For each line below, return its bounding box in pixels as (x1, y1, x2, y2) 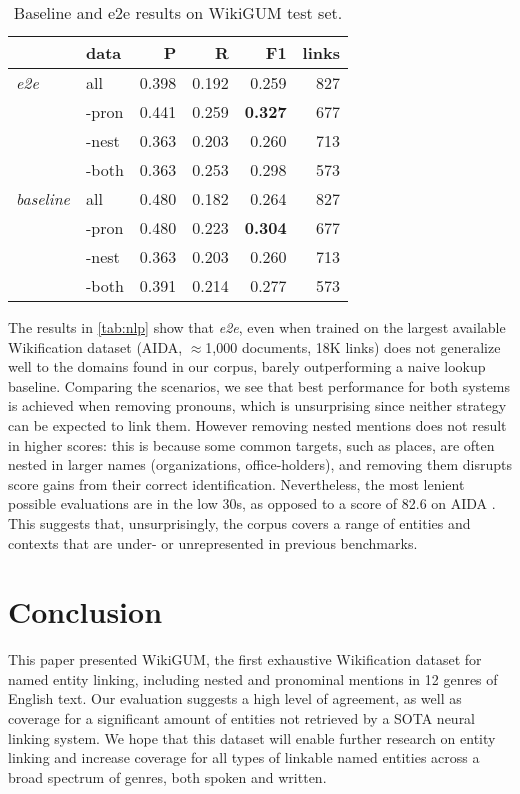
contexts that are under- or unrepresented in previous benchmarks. (8, 532, 418, 553)
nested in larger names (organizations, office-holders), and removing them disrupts (8, 454, 512, 475)
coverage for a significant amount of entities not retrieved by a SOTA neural (8, 708, 476, 729)
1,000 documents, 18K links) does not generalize (205, 336, 501, 357)
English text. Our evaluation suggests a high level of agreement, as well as (8, 688, 462, 709)
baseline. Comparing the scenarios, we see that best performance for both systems (8, 375, 511, 396)
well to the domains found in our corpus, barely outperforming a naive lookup (8, 356, 486, 377)
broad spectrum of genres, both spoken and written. (8, 766, 327, 787)
